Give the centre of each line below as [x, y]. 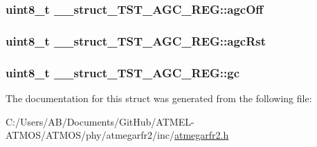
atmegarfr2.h [201, 135]
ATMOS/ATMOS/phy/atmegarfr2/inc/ [90, 135]
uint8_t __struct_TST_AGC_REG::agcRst [136, 40]
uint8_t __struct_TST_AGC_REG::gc [123, 72]
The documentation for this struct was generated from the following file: [159, 98]
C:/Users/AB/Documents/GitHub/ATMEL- [100, 121]
